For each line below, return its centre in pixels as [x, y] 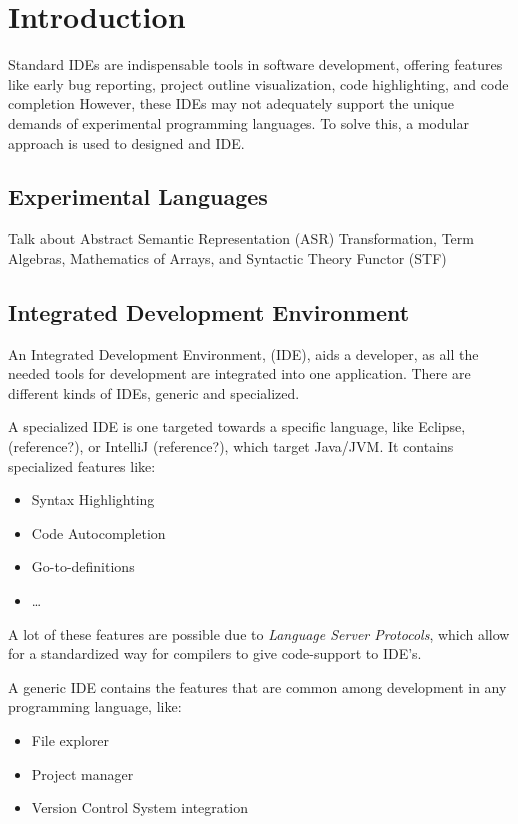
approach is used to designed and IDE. [126, 142]
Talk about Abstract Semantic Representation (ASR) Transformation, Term [241, 238]
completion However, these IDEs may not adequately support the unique [231, 103]
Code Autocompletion [98, 532]
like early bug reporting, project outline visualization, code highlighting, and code [258, 83]
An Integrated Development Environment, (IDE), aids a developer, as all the [243, 353]
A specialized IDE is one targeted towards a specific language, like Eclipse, [237, 426]
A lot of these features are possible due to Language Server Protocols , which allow [259, 633]
